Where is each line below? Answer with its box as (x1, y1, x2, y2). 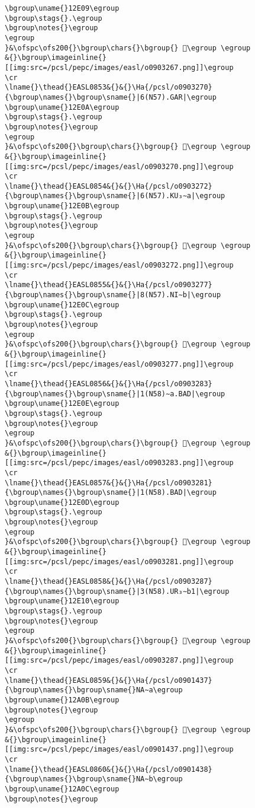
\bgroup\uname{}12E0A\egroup (5, 103, 120, 112)
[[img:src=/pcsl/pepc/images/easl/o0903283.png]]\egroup (5, 459, 234, 467)
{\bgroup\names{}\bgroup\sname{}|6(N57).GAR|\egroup (5, 93, 217, 101)
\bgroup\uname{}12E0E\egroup (5, 399, 120, 408)
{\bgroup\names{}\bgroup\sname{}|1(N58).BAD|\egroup (5, 488, 217, 497)
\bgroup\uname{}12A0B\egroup (5, 695, 120, 704)
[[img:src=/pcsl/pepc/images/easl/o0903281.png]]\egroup (5, 557, 234, 566)
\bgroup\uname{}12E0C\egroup (5, 300, 120, 309)
